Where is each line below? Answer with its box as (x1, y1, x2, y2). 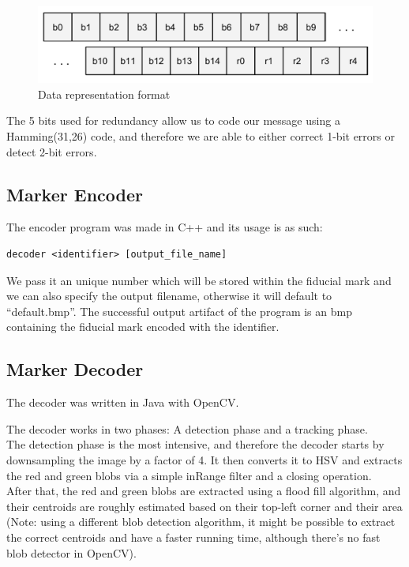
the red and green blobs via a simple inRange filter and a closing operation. (6, 467, 372, 483)
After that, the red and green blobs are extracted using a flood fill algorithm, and (6, 483, 401, 499)
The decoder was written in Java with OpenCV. (6, 394, 239, 411)
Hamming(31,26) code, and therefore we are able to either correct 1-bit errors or (6, 128, 395, 145)
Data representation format (38, 85, 171, 102)
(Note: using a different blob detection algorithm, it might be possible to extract (6, 513, 396, 530)
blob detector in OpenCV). (6, 544, 137, 561)
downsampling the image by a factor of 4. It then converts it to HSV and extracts (6, 452, 403, 468)
